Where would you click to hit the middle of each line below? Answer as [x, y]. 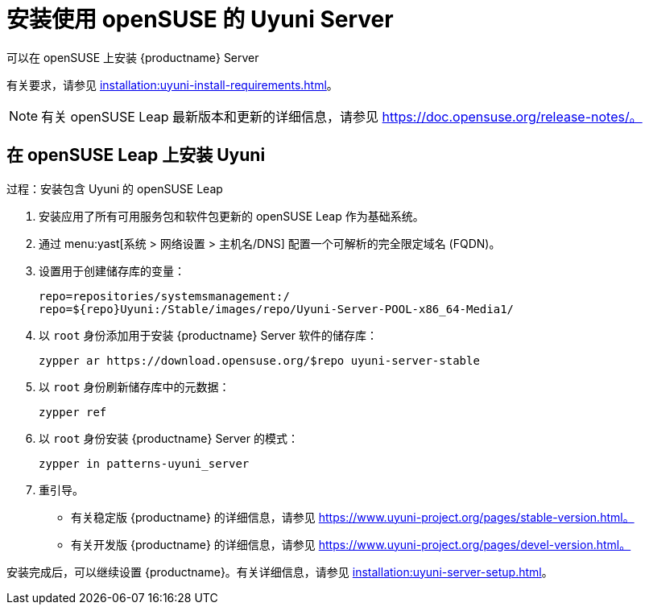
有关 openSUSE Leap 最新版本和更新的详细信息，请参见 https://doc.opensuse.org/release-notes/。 [342, 116]
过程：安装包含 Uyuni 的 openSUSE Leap [115, 188]
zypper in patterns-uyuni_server [144, 463]
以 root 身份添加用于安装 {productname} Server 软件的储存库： [208, 335]
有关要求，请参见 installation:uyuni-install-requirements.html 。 [172, 85]
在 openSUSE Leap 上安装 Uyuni [136, 155]
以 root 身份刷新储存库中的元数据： [134, 386]
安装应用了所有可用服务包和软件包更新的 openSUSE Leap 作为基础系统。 [231, 216]
